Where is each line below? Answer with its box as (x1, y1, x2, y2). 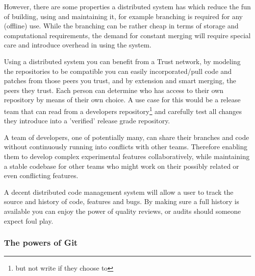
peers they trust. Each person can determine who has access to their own (4, 85, 224, 95)
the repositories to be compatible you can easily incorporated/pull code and (4, 66, 232, 76)
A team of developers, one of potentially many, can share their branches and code (4, 132, 249, 142)
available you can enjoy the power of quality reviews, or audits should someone (4, 206, 241, 216)
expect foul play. (4, 215, 53, 226)
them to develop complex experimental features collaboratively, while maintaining (4, 151, 250, 161)
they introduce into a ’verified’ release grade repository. (4, 115, 170, 126)
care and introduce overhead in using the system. (4, 40, 152, 50)
